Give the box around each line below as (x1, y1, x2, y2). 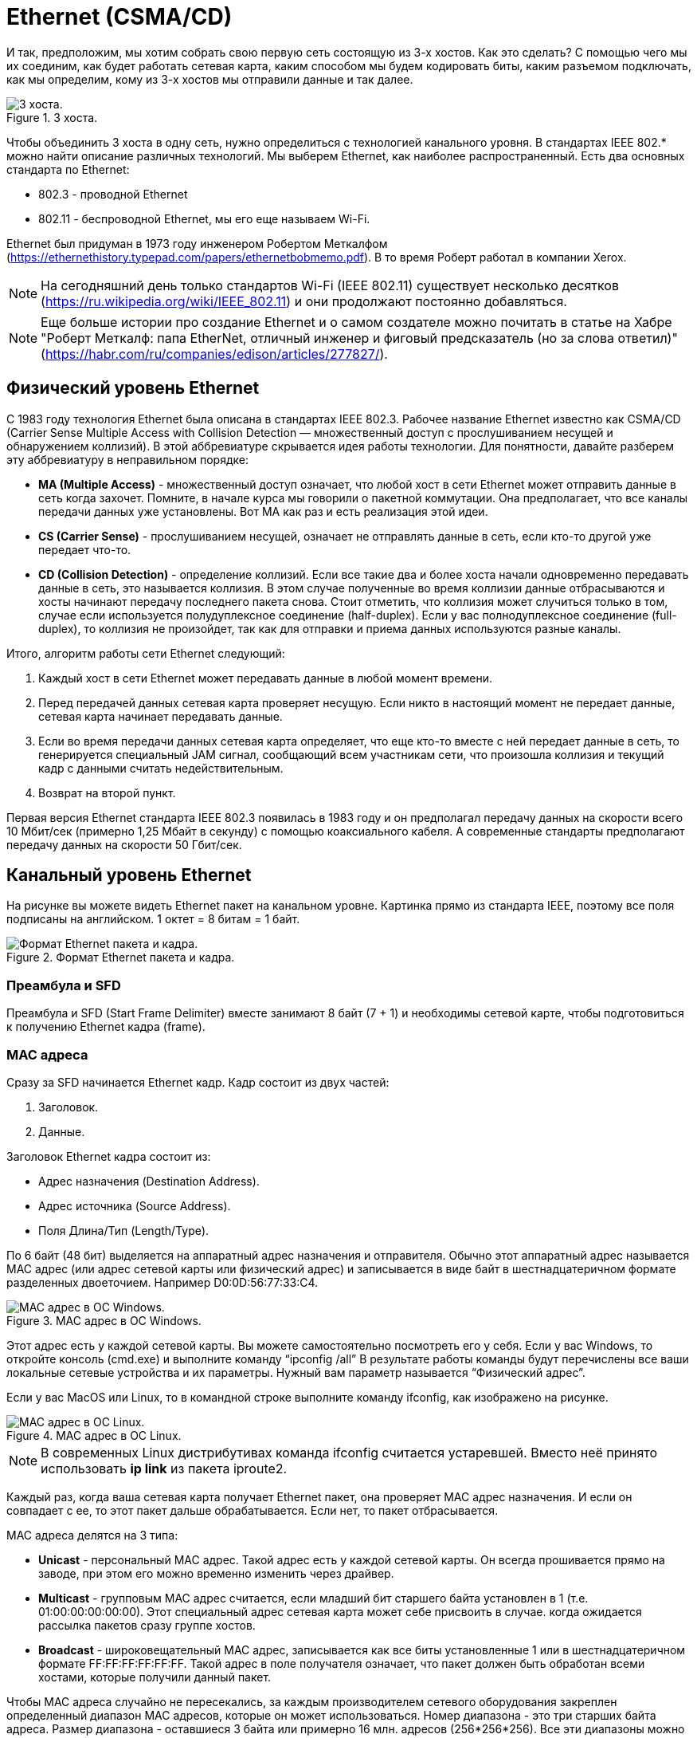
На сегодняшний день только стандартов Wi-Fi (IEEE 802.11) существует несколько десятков (41, 277, 619, 293)
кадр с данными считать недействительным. (38, 761, 284, 775)
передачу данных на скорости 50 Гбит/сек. (6, 837, 242, 851)
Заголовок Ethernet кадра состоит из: (6, 1149, 211, 1163)
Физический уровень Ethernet (6, 378, 260, 399)
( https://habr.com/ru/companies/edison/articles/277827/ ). (41, 345, 388, 362)
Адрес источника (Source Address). (38, 1198, 231, 1213)
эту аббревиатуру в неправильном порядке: (6, 452, 249, 466)
